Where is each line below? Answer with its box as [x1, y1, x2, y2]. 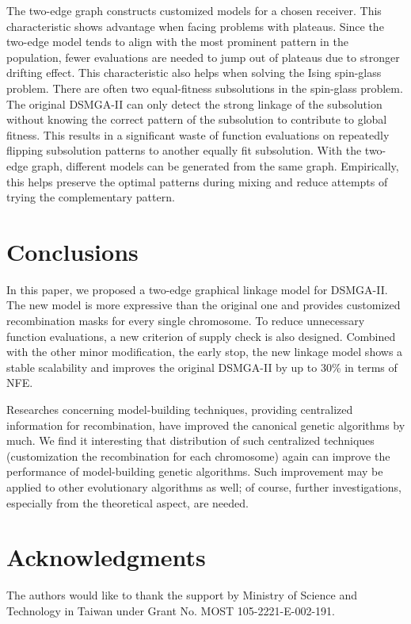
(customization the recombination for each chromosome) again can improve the [6, 447, 390, 464]
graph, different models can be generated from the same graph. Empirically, [31, 157, 399, 174]
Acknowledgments [6, 541, 206, 573]
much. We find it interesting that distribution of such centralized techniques [6, 432, 375, 449]
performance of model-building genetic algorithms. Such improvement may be [6, 463, 383, 480]
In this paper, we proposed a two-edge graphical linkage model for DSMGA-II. [6, 281, 388, 297]
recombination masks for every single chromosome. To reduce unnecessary [6, 312, 365, 329]
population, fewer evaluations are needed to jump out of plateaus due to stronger [6, 48, 400, 65]
